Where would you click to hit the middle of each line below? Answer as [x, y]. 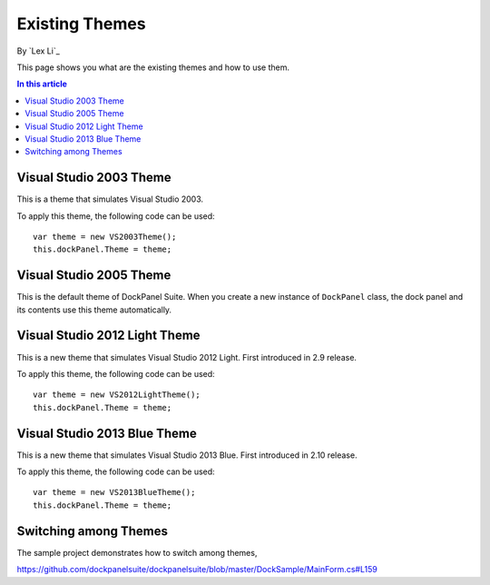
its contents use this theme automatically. [94, 310]
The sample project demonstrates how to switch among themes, [137, 552]
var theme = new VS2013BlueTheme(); [114, 492]
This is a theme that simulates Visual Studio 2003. [110, 199]
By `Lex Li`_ [39, 51]
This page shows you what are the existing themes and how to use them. [153, 67]
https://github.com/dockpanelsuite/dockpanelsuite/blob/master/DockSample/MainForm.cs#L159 [197, 570]
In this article [42, 84]
